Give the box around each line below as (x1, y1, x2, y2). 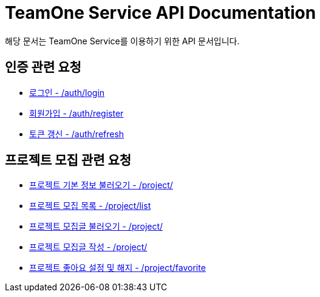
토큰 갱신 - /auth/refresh (29, 128, 124, 139)
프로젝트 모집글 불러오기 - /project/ (29, 221, 163, 232)
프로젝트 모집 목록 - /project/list (29, 200, 151, 211)
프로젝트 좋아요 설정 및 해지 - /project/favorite (29, 262, 206, 273)
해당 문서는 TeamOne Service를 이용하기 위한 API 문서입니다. (5, 35, 240, 46)
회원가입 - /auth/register (29, 108, 124, 118)
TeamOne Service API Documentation (5, 2, 316, 23)
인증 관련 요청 (5, 60, 81, 75)
